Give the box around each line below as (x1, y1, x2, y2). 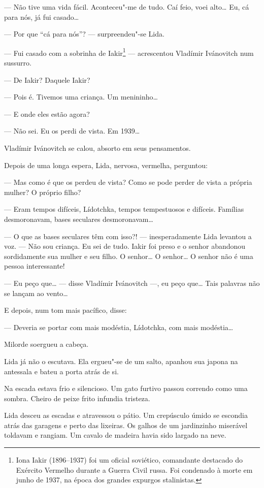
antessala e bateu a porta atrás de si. (4, 366, 119, 376)
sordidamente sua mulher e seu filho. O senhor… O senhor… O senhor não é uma (4, 250, 253, 261)
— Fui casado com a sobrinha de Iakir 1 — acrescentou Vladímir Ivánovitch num (4, 46, 254, 58)
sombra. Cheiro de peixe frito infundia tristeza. (4, 393, 150, 403)
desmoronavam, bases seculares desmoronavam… (4, 213, 153, 224)
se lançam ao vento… (4, 287, 68, 298)
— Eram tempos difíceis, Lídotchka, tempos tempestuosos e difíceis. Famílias (4, 204, 244, 214)
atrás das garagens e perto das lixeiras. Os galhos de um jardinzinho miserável (4, 419, 248, 430)
